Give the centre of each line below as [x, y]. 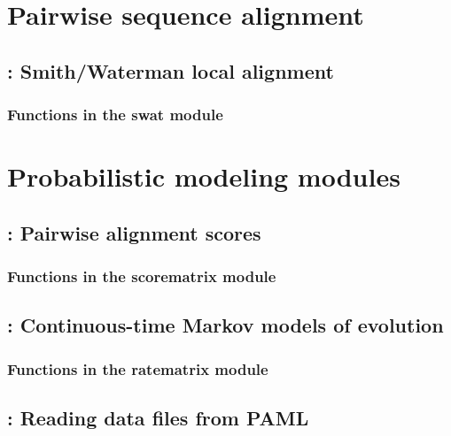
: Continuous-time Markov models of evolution [225, 325]
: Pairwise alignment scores [134, 232]
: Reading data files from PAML [158, 418]
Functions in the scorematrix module [142, 276]
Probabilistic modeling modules [204, 176]
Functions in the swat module [115, 115]
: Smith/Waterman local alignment [171, 70]
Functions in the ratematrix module [138, 368]
